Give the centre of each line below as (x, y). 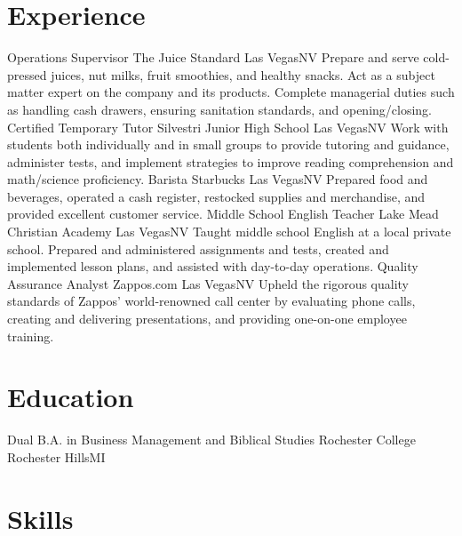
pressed (27, 74)
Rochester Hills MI (56, 456)
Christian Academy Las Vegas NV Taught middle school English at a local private (229, 232)
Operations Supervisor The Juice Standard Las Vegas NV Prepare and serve (213, 57)
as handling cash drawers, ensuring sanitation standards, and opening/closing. (219, 109)
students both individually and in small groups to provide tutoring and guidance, (228, 144)
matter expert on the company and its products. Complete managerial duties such (231, 92)
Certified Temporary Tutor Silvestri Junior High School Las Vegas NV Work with (228, 127)
